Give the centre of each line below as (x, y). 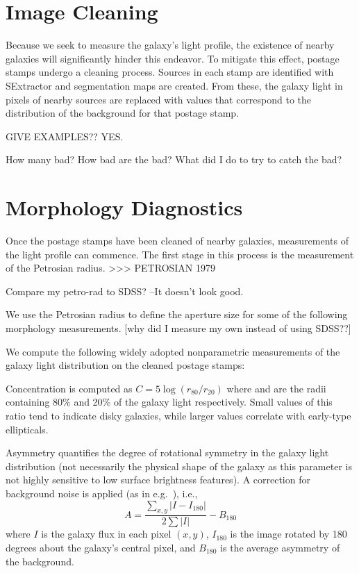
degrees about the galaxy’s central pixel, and (101, 547)
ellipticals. (27, 429)
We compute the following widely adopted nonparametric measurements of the (173, 351)
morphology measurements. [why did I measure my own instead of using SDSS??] (178, 327)
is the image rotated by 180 (289, 534)
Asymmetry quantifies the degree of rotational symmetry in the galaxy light (167, 452)
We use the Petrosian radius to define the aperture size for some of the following (177, 314)
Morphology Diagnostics (124, 207)
